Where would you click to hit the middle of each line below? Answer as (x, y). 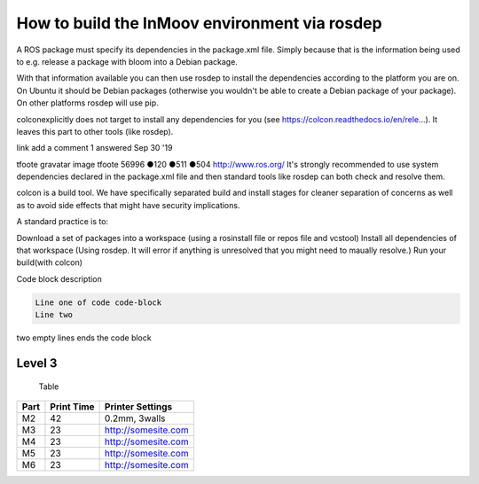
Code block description (59, 278)
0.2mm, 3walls (135, 418)
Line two (54, 315)
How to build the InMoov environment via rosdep (199, 23)
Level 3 (37, 363)
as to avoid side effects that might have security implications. (128, 205)
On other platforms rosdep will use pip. (87, 103)
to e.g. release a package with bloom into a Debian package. (127, 61)
